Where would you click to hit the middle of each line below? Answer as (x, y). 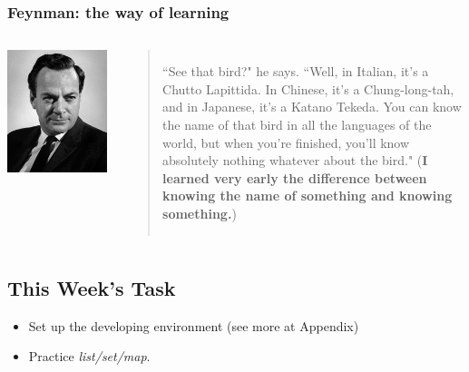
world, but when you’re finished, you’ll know (286, 142)
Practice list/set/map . (89, 356)
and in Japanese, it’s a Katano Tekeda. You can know (312, 107)
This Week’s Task (92, 287)
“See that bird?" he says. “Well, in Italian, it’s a (296, 71)
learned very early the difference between (295, 177)
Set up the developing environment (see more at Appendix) (194, 325)
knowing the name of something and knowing (308, 196)
